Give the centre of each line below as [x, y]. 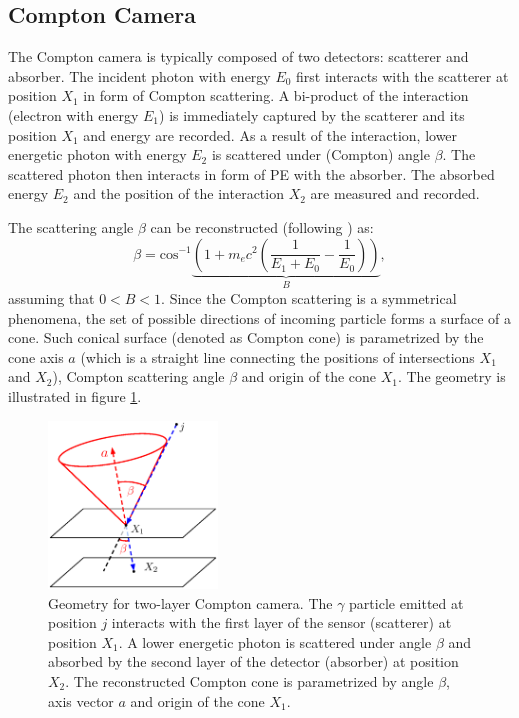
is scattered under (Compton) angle [320, 154]
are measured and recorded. [395, 193]
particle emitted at [406, 602]
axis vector [81, 700]
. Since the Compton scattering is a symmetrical [309, 297]
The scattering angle [71, 226]
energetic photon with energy [97, 154]
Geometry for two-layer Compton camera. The [190, 602]
